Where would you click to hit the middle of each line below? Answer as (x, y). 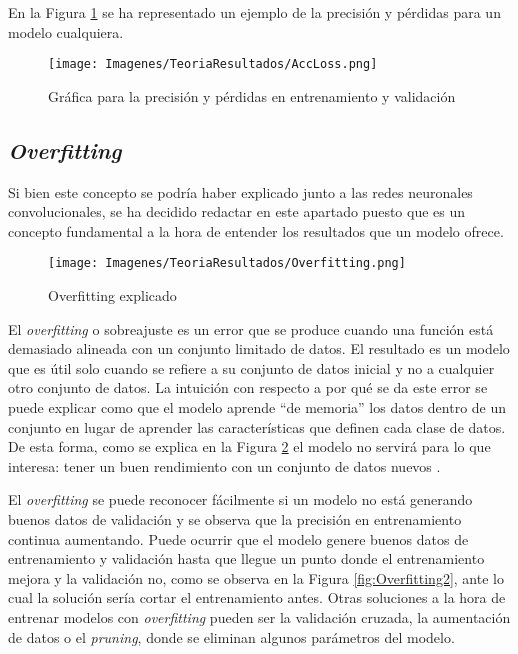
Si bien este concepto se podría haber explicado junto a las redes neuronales (240, 191)
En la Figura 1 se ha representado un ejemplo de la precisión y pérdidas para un (254, 12)
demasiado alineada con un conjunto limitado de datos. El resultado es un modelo (259, 348)
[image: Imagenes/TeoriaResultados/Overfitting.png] (227, 263)
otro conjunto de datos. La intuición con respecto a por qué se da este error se (248, 387)
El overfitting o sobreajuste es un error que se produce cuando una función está (251, 328)
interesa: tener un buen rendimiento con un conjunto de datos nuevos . (224, 465)
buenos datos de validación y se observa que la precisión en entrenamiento (235, 519)
